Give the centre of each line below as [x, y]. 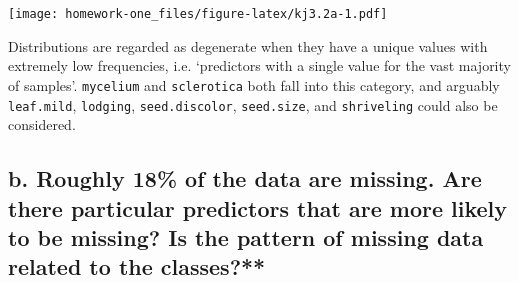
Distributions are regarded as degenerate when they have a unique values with [248, 45]
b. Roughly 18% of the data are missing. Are [245, 178]
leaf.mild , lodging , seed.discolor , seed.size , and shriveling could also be [253, 104]
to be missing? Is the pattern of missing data [246, 236]
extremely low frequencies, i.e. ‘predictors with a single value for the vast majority [259, 65]
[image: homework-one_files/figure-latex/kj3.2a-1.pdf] [198, 14]
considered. [42, 124]
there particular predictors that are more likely [258, 207]
